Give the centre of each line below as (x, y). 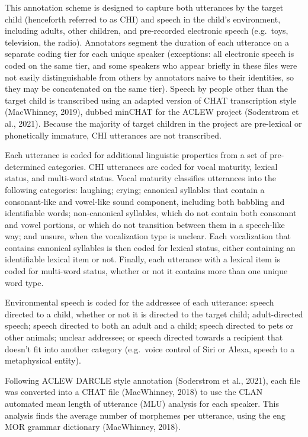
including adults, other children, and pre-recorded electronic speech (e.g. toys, (147, 30)
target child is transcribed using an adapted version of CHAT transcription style (151, 100)
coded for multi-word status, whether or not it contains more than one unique (146, 271)
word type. (24, 282)
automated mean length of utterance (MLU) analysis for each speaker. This (142, 403)
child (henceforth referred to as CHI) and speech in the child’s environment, (143, 19)
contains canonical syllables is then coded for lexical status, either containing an (150, 247)
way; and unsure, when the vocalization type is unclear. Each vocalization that (148, 236)
